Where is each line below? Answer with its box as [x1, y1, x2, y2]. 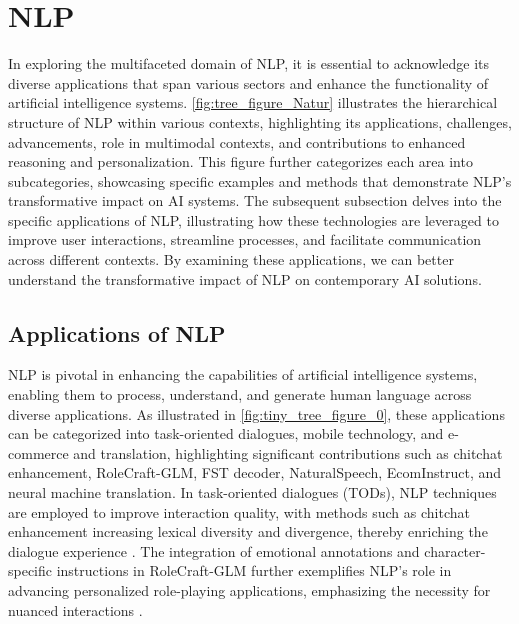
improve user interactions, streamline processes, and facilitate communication [8, 229, 482, 250]
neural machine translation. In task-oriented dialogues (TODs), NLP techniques [8, 482, 497, 503]
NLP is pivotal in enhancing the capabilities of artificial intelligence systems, [8, 364, 478, 385]
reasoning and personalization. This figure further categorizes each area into [8, 151, 473, 172]
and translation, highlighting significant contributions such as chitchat [73, 442, 503, 463]
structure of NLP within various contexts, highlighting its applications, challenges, [8, 111, 512, 132]
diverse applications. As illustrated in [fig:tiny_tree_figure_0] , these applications [8, 403, 505, 424]
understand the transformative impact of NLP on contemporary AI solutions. [8, 268, 482, 289]
